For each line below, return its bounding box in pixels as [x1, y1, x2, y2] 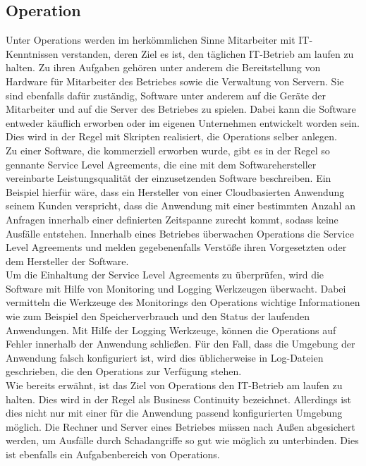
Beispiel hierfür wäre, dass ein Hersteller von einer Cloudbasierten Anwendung [6, 184, 345, 199]
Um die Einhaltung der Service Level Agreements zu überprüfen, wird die [6, 267, 324, 282]
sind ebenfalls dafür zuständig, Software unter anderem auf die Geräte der [6, 87, 327, 102]
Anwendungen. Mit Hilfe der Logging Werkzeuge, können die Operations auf [6, 322, 336, 337]
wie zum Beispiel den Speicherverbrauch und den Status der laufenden [6, 309, 310, 324]
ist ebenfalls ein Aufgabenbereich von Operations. [6, 447, 220, 462]
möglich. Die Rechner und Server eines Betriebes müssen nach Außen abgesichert [6, 419, 355, 434]
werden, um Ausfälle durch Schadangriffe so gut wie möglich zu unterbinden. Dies [6, 433, 359, 448]
